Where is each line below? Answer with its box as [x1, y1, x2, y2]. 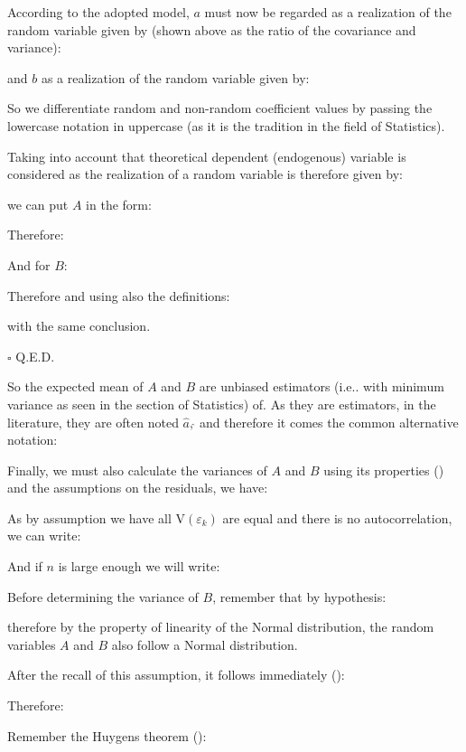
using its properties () [323, 460, 444, 479]
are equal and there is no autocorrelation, [222, 508, 452, 527]
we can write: [7, 526, 81, 545]
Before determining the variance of [7, 587, 199, 606]
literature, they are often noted [7, 412, 179, 431]
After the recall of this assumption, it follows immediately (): [7, 665, 345, 684]
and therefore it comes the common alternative [199, 412, 459, 431]
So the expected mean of [7, 377, 144, 396]
